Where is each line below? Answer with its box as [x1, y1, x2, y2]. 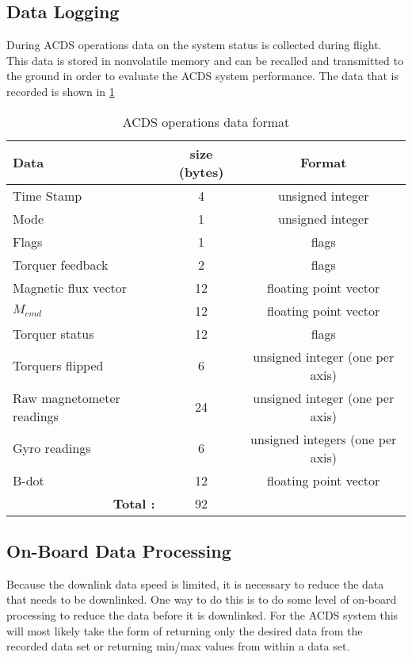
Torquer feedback [13, 255, 109, 274]
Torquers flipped [13, 356, 104, 375]
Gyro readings [13, 439, 91, 458]
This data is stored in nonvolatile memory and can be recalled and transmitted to [6, 52, 403, 68]
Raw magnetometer [13, 388, 120, 407]
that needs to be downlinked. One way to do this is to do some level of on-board [6, 591, 397, 608]
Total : [113, 493, 155, 512]
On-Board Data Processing [6, 538, 231, 562]
